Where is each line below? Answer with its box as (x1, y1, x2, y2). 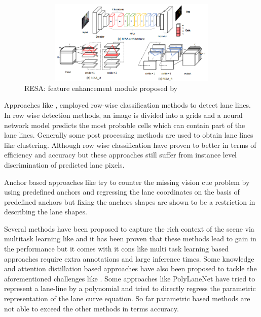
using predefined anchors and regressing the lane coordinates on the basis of (4, 186, 240, 197)
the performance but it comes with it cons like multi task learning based (4, 243, 229, 254)
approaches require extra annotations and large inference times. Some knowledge (4, 253, 254, 264)
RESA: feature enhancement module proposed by (24, 82, 177, 93)
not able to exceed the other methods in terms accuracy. (4, 303, 179, 313)
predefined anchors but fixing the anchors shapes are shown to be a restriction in (4, 196, 255, 207)
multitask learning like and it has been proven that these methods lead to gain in (4, 233, 256, 244)
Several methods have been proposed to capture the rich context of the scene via (4, 223, 254, 234)
